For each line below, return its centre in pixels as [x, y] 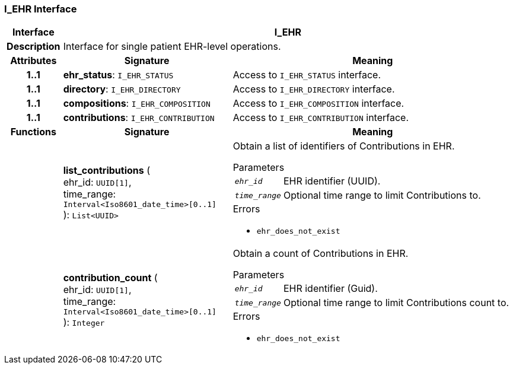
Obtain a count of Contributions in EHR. [321, 254]
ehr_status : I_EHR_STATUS [118, 75]
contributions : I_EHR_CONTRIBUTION [139, 118]
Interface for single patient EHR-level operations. [172, 47]
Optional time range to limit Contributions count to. [396, 303]
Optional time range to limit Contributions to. [382, 195]
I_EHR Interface [41, 9]
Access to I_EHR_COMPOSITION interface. [318, 104]
